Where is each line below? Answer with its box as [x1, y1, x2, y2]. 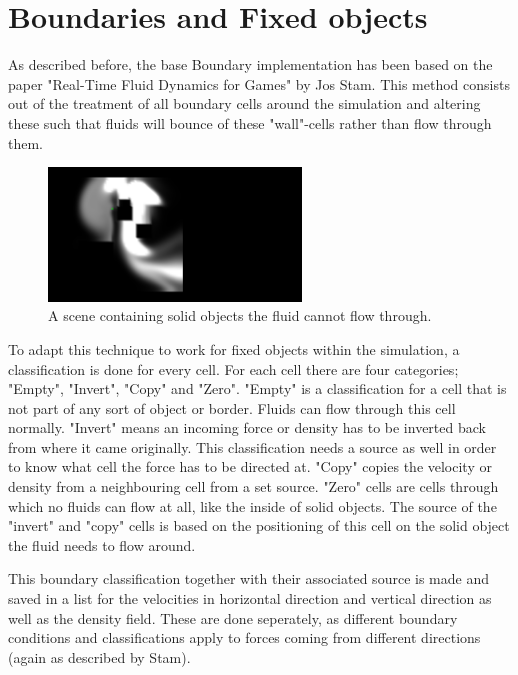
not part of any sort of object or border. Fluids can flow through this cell [8, 397, 456, 418]
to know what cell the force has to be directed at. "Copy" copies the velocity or [8, 456, 492, 477]
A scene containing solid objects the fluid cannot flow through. [48, 305, 432, 326]
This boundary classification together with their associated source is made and [8, 568, 489, 589]
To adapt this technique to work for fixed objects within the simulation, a [8, 338, 460, 359]
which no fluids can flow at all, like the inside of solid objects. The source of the [8, 495, 497, 516]
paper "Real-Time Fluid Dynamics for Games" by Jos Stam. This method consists [8, 73, 510, 94]
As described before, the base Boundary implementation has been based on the [8, 54, 493, 75]
